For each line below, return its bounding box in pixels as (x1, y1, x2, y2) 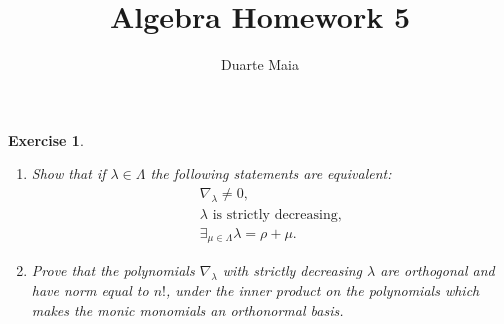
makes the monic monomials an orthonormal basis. (31, 299, 344, 320)
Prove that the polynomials (31, 260, 195, 281)
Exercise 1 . (8, 129, 84, 150)
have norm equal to (31, 280, 149, 301)
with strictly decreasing (222, 260, 363, 281)
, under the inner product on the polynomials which (165, 280, 480, 301)
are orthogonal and (380, 260, 495, 281)
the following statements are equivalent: (150, 163, 392, 184)
